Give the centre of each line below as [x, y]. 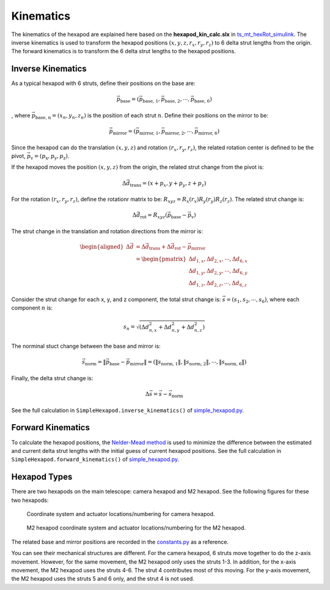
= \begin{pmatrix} [161, 259]
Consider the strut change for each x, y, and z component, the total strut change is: [116, 299]
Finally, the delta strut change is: [52, 378]
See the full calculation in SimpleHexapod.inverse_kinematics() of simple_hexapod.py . [128, 410]
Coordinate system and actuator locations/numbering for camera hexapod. [121, 514]
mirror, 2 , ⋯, [179, 132]
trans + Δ [160, 247]
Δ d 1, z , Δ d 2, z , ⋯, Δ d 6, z [218, 284]
